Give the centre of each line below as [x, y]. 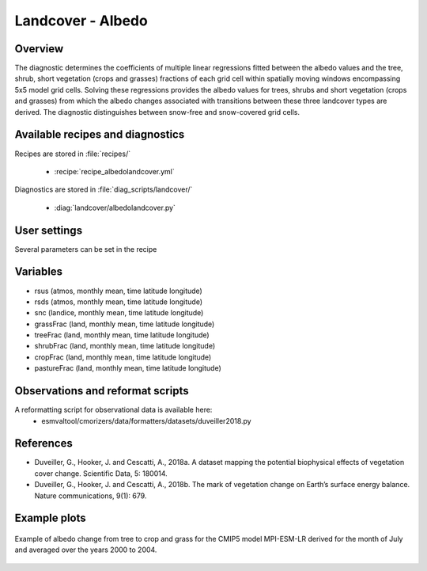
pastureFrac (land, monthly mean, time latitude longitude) [128, 368]
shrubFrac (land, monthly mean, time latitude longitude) [125, 346]
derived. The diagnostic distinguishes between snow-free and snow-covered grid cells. [157, 112]
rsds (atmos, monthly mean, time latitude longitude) [119, 302]
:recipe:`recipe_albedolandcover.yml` [115, 171]
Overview [39, 49]
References [43, 443]
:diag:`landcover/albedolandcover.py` [115, 207]
